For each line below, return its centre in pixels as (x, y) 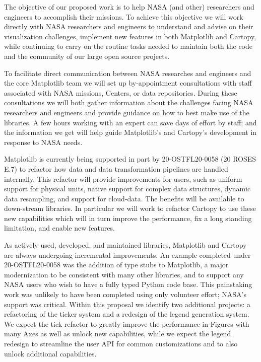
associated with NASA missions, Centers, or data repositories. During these (121, 92)
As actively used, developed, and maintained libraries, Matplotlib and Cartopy (125, 245)
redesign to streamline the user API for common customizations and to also (121, 343)
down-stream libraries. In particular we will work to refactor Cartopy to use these (130, 208)
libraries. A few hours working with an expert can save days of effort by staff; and (130, 122)
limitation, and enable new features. (59, 228)
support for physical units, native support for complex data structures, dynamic (127, 189)
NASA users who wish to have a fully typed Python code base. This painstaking (128, 284)
